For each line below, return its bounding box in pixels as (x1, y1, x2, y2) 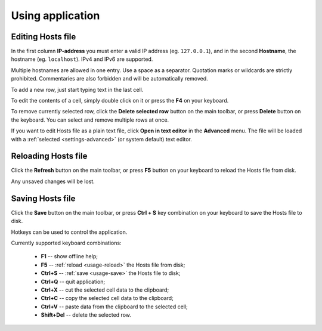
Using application (11, 9, 100, 22)
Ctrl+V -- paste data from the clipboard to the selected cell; (41, 303, 188, 310)
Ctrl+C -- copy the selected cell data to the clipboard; (41, 295, 174, 302)
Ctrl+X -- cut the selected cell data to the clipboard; (41, 286, 169, 293)
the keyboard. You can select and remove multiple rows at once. (11, 116, 169, 123)
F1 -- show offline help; (41, 253, 98, 260)
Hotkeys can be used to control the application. (11, 228, 128, 236)
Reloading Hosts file (11, 151, 88, 161)
